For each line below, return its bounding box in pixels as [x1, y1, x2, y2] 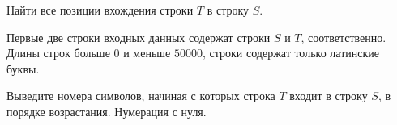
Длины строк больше [6, 44, 110, 61]
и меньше [123, 44, 171, 61]
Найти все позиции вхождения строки [6, 2, 194, 18]
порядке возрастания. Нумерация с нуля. [6, 102, 207, 119]
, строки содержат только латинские [202, 44, 379, 61]
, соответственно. [301, 28, 386, 45]
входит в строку [289, 87, 368, 104]
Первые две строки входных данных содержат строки [6, 28, 271, 45]
